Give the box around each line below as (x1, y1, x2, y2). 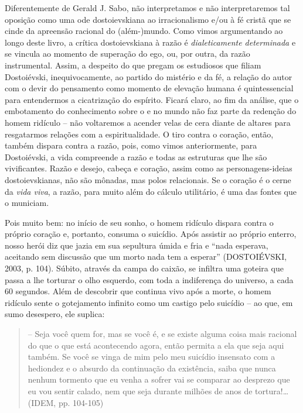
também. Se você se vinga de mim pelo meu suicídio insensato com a (28, 350, 275, 363)
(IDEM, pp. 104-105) (28, 396, 104, 408)
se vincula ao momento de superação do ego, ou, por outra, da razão (5, 47, 250, 60)
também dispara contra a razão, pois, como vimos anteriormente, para (5, 139, 257, 152)
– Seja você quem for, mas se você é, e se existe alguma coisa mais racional (28, 328, 297, 340)
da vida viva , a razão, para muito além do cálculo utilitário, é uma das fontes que (5, 185, 297, 197)
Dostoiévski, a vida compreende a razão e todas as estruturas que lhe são (5, 150, 267, 163)
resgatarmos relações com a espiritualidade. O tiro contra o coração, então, (5, 128, 274, 140)
